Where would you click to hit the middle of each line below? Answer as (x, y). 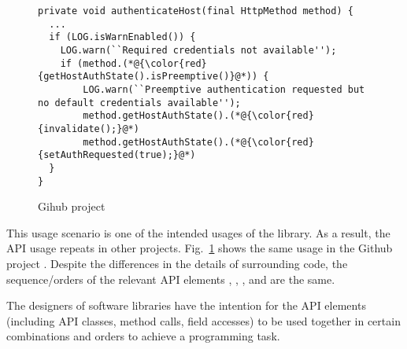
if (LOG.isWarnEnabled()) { (122, 37)
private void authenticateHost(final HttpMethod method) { (196, 11)
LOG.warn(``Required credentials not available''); (198, 50)
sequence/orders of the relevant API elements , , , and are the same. (171, 279)
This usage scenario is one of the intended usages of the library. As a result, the (198, 232)
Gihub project (72, 206)
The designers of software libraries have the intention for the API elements (186, 305)
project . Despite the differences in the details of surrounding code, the (177, 263)
